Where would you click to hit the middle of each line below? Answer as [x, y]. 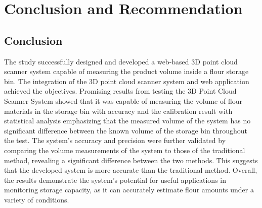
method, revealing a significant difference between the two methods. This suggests [131, 160]
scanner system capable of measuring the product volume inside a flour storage [126, 71]
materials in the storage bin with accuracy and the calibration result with [118, 111]
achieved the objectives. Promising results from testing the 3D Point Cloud [120, 91]
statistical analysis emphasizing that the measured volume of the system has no [127, 121]
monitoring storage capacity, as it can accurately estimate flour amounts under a [129, 190]
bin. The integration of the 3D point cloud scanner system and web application [127, 81]
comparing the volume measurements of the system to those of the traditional [125, 150]
